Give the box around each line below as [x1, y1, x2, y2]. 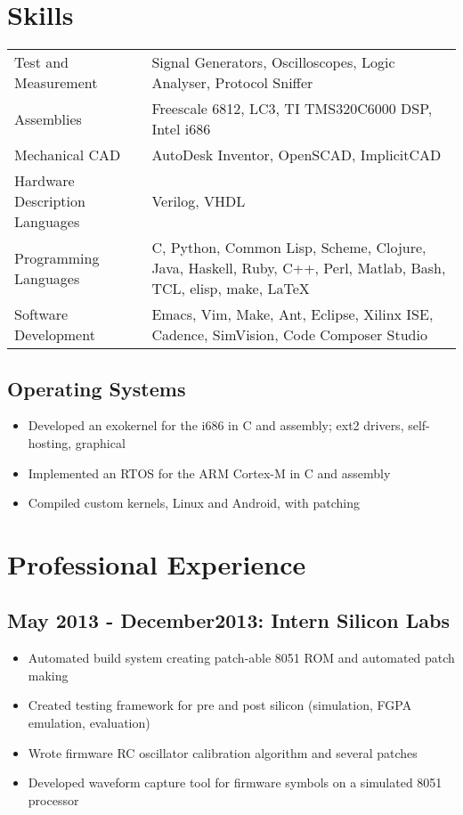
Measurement [14, 72, 98, 94]
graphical [75, 433, 126, 452]
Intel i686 [151, 118, 211, 140]
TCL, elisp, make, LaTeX [151, 278, 310, 299]
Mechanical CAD [14, 144, 121, 166]
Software [14, 304, 69, 325]
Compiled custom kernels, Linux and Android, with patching [28, 493, 361, 512]
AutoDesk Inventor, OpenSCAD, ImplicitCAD [151, 144, 442, 166]
